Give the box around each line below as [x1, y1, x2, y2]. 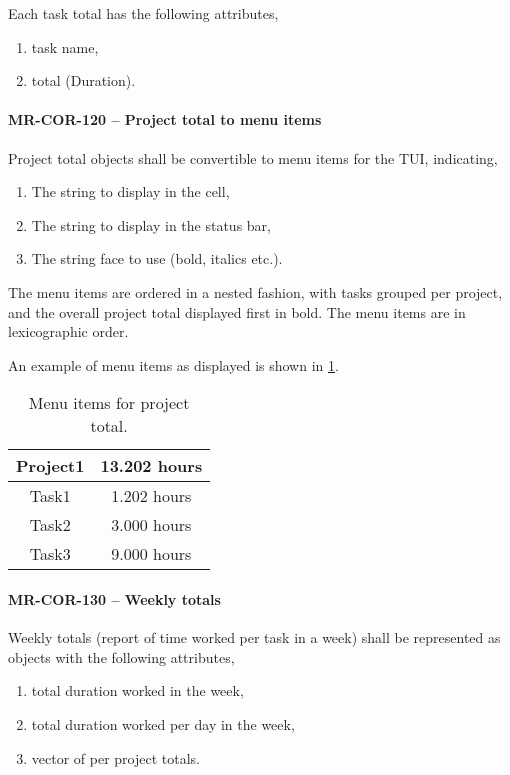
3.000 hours [111, 513, 192, 537]
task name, [31, 36, 99, 57]
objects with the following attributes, [8, 646, 235, 667]
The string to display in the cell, [31, 181, 230, 202]
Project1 [16, 454, 85, 478]
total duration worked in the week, [31, 680, 244, 701]
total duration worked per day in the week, [31, 713, 295, 734]
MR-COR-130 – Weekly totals [8, 588, 221, 609]
